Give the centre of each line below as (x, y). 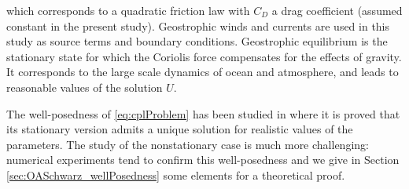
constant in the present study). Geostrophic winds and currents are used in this (198, 25)
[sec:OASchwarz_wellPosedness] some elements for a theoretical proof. (176, 174)
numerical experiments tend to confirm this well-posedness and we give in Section (203, 160)
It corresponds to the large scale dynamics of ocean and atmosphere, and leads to (203, 72)
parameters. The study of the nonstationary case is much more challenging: (188, 144)
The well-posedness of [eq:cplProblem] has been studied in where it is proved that (203, 113)
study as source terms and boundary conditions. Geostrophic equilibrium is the (197, 41)
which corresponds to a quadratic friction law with (128, 10)
